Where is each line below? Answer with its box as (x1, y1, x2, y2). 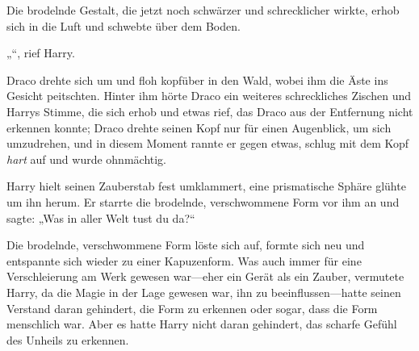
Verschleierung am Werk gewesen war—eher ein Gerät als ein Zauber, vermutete (6, 268, 404, 285)
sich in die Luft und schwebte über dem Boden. (6, 17, 241, 34)
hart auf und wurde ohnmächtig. (6, 150, 166, 167)
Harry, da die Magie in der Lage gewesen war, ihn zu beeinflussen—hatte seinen (6, 283, 401, 300)
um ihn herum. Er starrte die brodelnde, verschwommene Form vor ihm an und (6, 193, 400, 210)
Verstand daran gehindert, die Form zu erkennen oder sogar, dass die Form (6, 299, 378, 316)
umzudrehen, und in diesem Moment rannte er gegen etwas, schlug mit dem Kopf (6, 135, 409, 152)
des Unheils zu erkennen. (6, 331, 129, 348)
